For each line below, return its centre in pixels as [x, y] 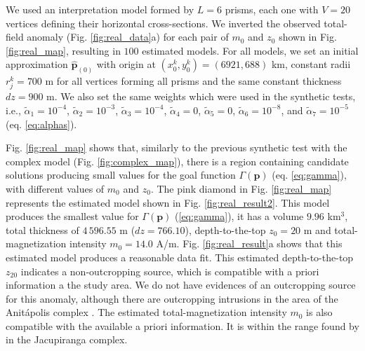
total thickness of [42, 229]
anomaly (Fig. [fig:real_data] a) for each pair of [128, 37]
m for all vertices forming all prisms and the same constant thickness [193, 81]
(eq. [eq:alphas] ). [41, 124]
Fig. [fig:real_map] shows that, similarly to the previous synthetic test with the [177, 147]
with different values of [55, 188]
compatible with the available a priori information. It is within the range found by [182, 325]
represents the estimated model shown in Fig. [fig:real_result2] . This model [168, 202]
